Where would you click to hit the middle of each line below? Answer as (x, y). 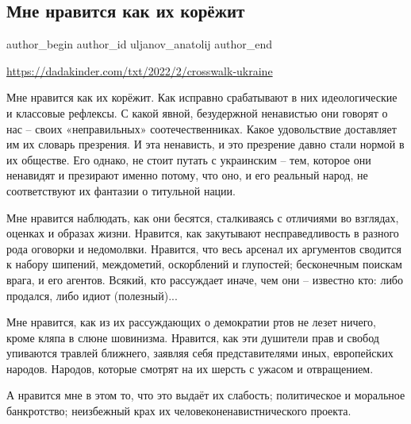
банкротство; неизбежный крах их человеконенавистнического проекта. (179, 411)
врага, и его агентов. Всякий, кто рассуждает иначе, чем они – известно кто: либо (205, 279)
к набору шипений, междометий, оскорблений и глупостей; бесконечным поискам (204, 264)
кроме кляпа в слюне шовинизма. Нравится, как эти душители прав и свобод (193, 337)
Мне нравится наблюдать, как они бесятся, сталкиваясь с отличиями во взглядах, (203, 217)
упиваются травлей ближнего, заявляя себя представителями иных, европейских (200, 353)
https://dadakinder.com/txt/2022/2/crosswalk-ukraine (140, 70)
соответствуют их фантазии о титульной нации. (121, 190)
